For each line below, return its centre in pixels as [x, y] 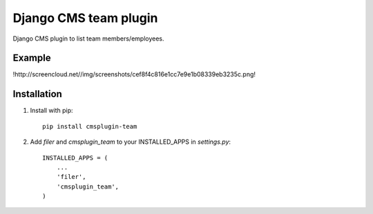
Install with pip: [51, 111]
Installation [37, 94]
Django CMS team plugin [85, 18]
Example [32, 58]
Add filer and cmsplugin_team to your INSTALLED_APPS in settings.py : [131, 142]
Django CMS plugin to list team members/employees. [89, 39]
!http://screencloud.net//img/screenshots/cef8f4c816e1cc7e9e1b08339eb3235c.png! [134, 74]
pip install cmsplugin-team [90, 126]
